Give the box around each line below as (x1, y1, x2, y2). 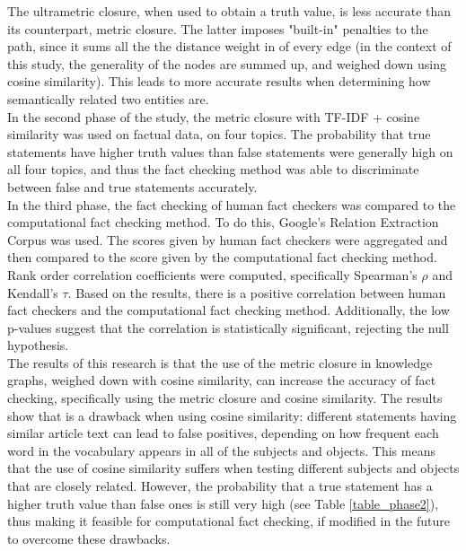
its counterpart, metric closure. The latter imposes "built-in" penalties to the (7, 19, 428, 38)
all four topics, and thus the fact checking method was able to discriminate (7, 160, 419, 179)
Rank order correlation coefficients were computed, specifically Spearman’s (7, 265, 418, 284)
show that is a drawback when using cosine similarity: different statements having (7, 406, 457, 424)
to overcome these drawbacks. (7, 529, 171, 547)
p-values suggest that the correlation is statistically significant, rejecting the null (7, 318, 449, 337)
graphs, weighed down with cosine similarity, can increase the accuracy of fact (7, 371, 436, 389)
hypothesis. (7, 336, 69, 354)
